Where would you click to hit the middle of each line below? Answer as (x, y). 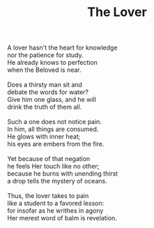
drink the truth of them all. (45, 107)
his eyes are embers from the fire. (56, 144)
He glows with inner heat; (44, 137)
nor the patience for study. (45, 55)
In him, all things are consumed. (53, 129)
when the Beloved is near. (44, 70)
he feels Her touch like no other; (53, 166)
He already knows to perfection (52, 63)
